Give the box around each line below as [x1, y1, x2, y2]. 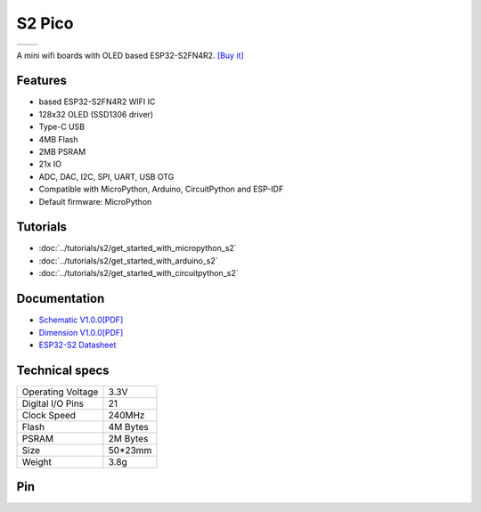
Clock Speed [21, 409, 76, 421]
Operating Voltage [21, 386, 99, 398]
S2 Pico [16, 13, 74, 33]
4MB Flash [38, 134, 78, 144]
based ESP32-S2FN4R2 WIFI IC [38, 96, 156, 107]
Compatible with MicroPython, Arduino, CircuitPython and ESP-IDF [38, 183, 284, 195]
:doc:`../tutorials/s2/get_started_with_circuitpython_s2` [38, 268, 239, 279]
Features [16, 73, 67, 88]
